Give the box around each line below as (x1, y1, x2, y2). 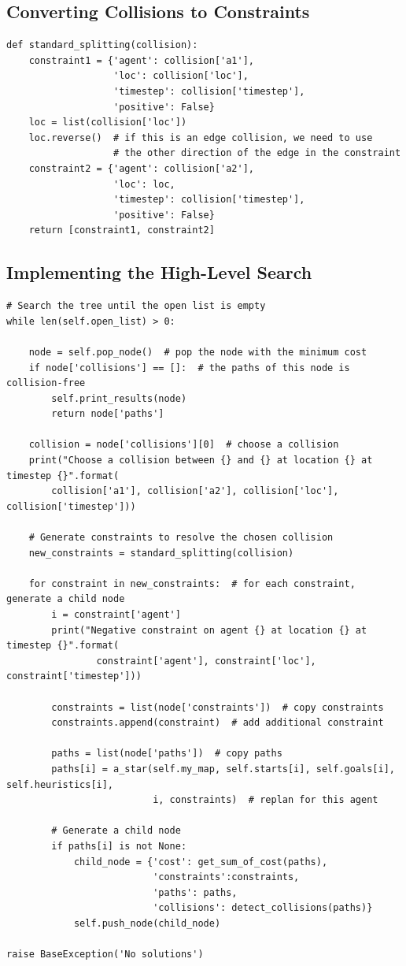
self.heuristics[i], (6, 778, 114, 790)
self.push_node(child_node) (73, 917, 221, 929)
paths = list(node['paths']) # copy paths (51, 748, 282, 760)
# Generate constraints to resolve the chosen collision (28, 532, 334, 544)
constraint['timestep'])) (6, 671, 142, 682)
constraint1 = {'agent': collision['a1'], (28, 54, 254, 66)
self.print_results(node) (51, 392, 187, 404)
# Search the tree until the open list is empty (6, 300, 266, 312)
